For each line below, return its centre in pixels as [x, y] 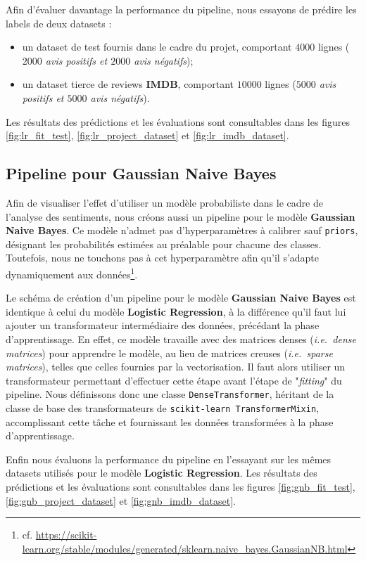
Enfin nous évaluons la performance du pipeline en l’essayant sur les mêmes [169, 459]
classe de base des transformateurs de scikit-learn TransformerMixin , [162, 408]
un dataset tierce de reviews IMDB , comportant [128, 84]
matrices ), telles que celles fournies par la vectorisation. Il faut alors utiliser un [176, 367]
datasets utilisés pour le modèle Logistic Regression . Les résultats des [162, 473]
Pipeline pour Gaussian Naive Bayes [141, 173]
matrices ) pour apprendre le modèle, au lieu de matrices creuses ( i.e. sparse [169, 353]
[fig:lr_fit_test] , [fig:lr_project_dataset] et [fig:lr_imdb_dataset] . [147, 135]
